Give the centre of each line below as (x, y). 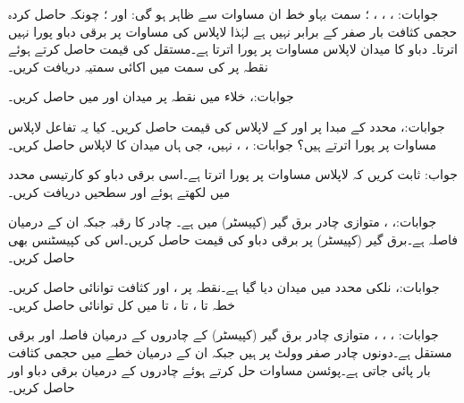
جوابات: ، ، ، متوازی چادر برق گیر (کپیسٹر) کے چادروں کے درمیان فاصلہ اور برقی (224, 334)
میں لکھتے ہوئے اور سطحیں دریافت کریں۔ (119, 191)
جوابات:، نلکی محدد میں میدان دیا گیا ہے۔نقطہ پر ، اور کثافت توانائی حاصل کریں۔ (224, 287)
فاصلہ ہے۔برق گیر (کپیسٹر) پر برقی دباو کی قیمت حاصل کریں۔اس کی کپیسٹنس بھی (233, 239)
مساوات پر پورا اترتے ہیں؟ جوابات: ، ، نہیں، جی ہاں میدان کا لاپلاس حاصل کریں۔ (223, 144)
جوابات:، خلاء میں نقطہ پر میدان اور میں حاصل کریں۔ (151, 96)
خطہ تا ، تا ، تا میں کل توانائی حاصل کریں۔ (122, 304)
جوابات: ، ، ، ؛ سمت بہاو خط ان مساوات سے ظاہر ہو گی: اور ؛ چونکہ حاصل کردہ (224, 13)
